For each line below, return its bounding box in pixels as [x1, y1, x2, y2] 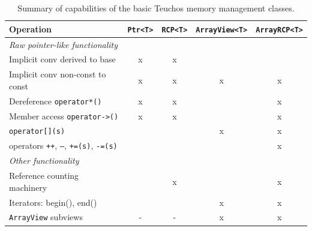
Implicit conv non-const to [9, 68, 106, 80]
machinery [9, 181, 47, 193]
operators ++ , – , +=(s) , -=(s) [9, 139, 118, 152]
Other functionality [9, 154, 79, 167]
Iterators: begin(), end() [9, 196, 97, 208]
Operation [9, 22, 52, 35]
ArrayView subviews [9, 211, 83, 223]
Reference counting [9, 169, 79, 182]
